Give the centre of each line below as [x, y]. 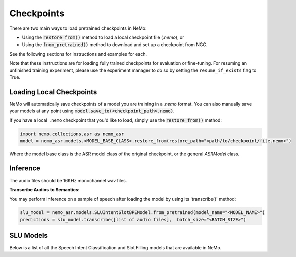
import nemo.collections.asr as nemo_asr [72, 134]
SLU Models [29, 235]
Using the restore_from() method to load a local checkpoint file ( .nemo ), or [103, 37]
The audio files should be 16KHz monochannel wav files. [68, 180]
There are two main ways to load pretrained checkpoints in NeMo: [78, 28]
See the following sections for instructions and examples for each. [78, 54]
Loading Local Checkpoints [53, 92]
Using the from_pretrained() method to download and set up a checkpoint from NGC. [115, 45]
